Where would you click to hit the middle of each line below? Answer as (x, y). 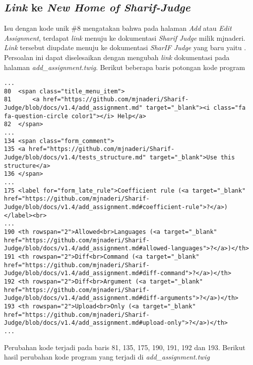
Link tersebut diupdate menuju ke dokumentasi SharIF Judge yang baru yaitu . (125, 47)
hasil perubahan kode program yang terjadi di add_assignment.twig (107, 357)
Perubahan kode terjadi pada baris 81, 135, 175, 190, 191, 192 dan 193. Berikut (125, 347)
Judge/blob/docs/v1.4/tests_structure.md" (75, 158)
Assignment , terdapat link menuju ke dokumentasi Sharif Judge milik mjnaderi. (125, 37)
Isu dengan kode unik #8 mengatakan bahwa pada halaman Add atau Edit (118, 28)
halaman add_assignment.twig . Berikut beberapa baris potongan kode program (125, 67)
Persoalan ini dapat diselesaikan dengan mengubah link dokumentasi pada (117, 57)
